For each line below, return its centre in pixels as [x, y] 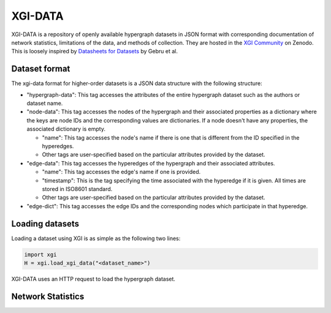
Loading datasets [45, 224]
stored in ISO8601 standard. [77, 189]
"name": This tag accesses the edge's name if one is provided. [121, 172]
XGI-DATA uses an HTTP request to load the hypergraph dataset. [93, 279]
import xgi [40, 255]
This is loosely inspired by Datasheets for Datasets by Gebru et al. [94, 51]
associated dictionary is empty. [66, 129]
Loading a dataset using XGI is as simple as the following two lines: [96, 238]
